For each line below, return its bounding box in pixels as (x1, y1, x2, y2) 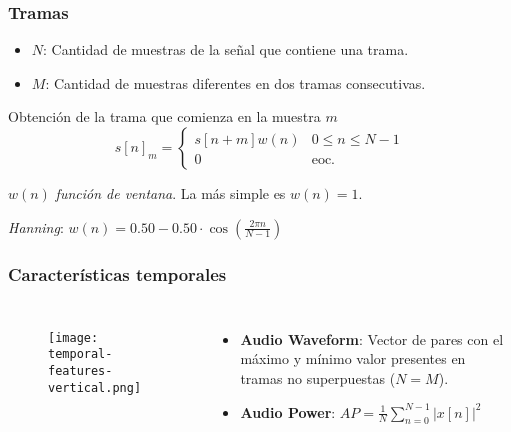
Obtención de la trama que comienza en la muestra (8, 106, 321, 127)
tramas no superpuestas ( (240, 368, 396, 388)
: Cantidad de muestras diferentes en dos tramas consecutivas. (45, 72, 426, 93)
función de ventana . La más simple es (55, 183, 286, 203)
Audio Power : (240, 401, 336, 422)
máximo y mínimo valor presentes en (240, 348, 466, 369)
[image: (48, 330, 99, 345)
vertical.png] (48, 380, 142, 395)
